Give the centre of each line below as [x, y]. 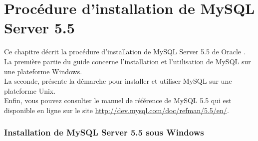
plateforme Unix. [30, 90]
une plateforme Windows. [43, 71]
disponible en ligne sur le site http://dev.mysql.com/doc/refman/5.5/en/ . [117, 110]
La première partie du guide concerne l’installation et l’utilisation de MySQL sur [128, 61]
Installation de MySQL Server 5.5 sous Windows [104, 132]
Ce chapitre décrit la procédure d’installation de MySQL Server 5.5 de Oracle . [125, 52]
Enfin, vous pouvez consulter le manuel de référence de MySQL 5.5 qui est [118, 100]
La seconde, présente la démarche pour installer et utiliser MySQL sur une [118, 81]
